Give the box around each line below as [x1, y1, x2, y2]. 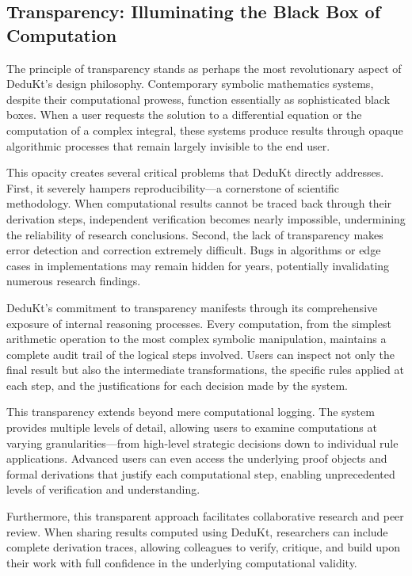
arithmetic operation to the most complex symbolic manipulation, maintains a [6, 330, 387, 347]
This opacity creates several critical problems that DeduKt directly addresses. [6, 164, 384, 181]
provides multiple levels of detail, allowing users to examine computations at [6, 419, 377, 436]
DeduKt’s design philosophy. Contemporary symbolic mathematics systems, [6, 75, 374, 92]
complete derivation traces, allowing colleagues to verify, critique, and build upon [6, 539, 400, 555]
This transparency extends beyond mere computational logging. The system [6, 403, 375, 420]
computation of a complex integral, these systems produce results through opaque [6, 121, 403, 138]
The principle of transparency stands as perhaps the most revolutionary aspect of [6, 59, 402, 76]
